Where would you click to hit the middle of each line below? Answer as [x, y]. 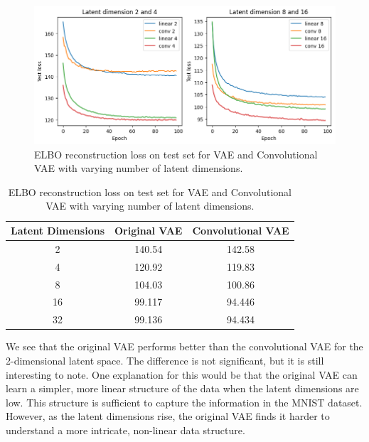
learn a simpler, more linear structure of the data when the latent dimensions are [182, 388]
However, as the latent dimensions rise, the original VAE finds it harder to [168, 416]
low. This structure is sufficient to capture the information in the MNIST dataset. [184, 402]
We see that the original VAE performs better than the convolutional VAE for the [184, 346]
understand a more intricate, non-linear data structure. [125, 430]
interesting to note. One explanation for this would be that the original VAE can [182, 374]
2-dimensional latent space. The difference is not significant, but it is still [165, 360]
